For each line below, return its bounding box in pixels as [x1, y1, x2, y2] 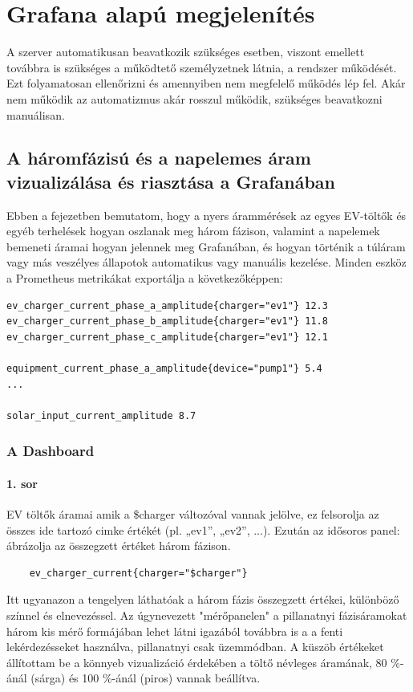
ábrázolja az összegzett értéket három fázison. [6, 537, 231, 554]
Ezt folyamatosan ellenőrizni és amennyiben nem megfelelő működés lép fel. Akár [6, 75, 406, 92]
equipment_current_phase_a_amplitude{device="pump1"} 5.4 [6, 363, 322, 375]
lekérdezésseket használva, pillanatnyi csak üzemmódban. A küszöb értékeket [6, 638, 384, 655]
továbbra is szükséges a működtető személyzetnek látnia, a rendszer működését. [6, 59, 397, 75]
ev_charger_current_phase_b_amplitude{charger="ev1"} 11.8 [6, 315, 328, 328]
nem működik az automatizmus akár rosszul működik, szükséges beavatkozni [6, 90, 383, 107]
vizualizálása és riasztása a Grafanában [6, 169, 336, 193]
